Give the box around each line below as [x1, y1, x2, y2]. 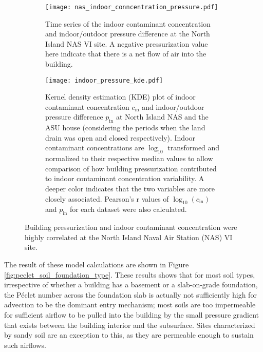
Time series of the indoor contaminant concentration [45, 18, 211, 29]
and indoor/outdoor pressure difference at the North [45, 28, 210, 39]
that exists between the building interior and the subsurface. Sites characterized [4, 319, 255, 330]
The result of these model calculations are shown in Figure [4, 259, 189, 269]
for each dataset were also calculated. [69, 204, 187, 214]
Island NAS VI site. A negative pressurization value [45, 38, 208, 49]
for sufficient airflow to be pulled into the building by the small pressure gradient [4, 309, 259, 320]
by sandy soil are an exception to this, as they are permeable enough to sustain [4, 329, 254, 340]
